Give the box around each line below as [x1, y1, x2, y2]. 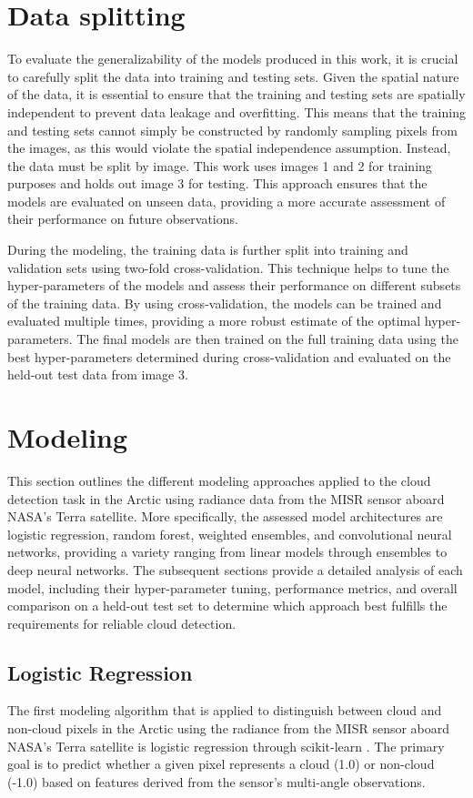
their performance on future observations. [7, 209, 238, 228]
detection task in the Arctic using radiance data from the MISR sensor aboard [7, 489, 445, 508]
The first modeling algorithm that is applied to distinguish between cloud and [7, 701, 442, 720]
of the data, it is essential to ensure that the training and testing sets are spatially [7, 85, 466, 104]
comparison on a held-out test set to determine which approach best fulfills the [7, 596, 448, 615]
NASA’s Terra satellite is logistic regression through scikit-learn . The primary [7, 736, 445, 755]
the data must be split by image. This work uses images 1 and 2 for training [7, 156, 432, 175]
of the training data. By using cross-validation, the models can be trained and [7, 293, 442, 312]
